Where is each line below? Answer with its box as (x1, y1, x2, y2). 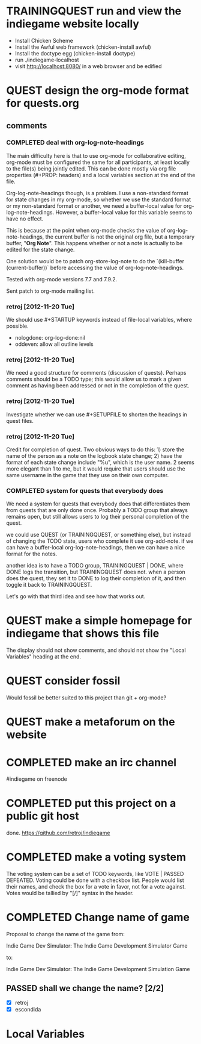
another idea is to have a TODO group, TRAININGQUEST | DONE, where (6, 562, 184, 569)
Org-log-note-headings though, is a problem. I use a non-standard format (6, 189, 189, 196)
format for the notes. (6, 550, 58, 558)
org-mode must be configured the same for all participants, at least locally (6, 158, 190, 166)
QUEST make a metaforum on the (6, 715, 175, 729)
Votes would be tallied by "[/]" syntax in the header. (6, 890, 134, 897)
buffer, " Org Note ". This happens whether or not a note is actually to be (6, 239, 183, 246)
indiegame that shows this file (6, 627, 160, 640)
